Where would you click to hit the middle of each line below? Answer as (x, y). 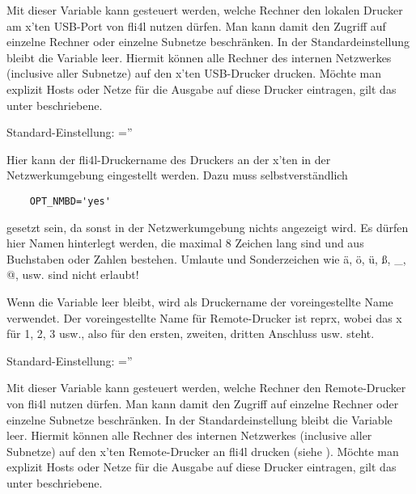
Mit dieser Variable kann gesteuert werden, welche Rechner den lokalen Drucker (205, 10)
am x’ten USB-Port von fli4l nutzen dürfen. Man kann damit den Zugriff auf (196, 25)
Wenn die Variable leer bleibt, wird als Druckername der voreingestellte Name (200, 301)
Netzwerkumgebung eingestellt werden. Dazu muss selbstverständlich (177, 175)
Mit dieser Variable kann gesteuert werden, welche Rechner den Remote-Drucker (206, 388)
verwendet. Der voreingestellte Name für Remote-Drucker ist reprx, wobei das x (204, 317)
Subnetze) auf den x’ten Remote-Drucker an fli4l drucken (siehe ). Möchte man (203, 451)
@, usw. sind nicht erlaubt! (73, 274)
